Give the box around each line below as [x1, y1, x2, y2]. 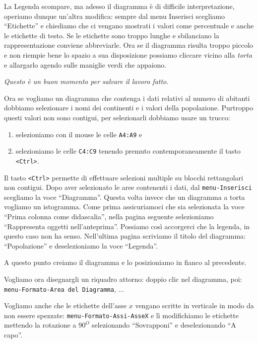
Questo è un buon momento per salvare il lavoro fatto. [4, 76, 169, 86]
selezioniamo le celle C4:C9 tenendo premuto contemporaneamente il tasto [15, 146, 241, 156]
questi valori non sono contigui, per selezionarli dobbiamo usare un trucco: [4, 112, 230, 122]
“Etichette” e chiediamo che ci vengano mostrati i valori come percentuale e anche [4, 20, 254, 31]
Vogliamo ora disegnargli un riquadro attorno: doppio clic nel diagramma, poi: [4, 273, 242, 284]
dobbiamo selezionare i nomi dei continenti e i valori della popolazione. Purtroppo [4, 102, 254, 113]
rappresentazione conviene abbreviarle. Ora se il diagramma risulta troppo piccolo [4, 40, 253, 50]
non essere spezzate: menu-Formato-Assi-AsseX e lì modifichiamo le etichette [4, 310, 239, 320]
